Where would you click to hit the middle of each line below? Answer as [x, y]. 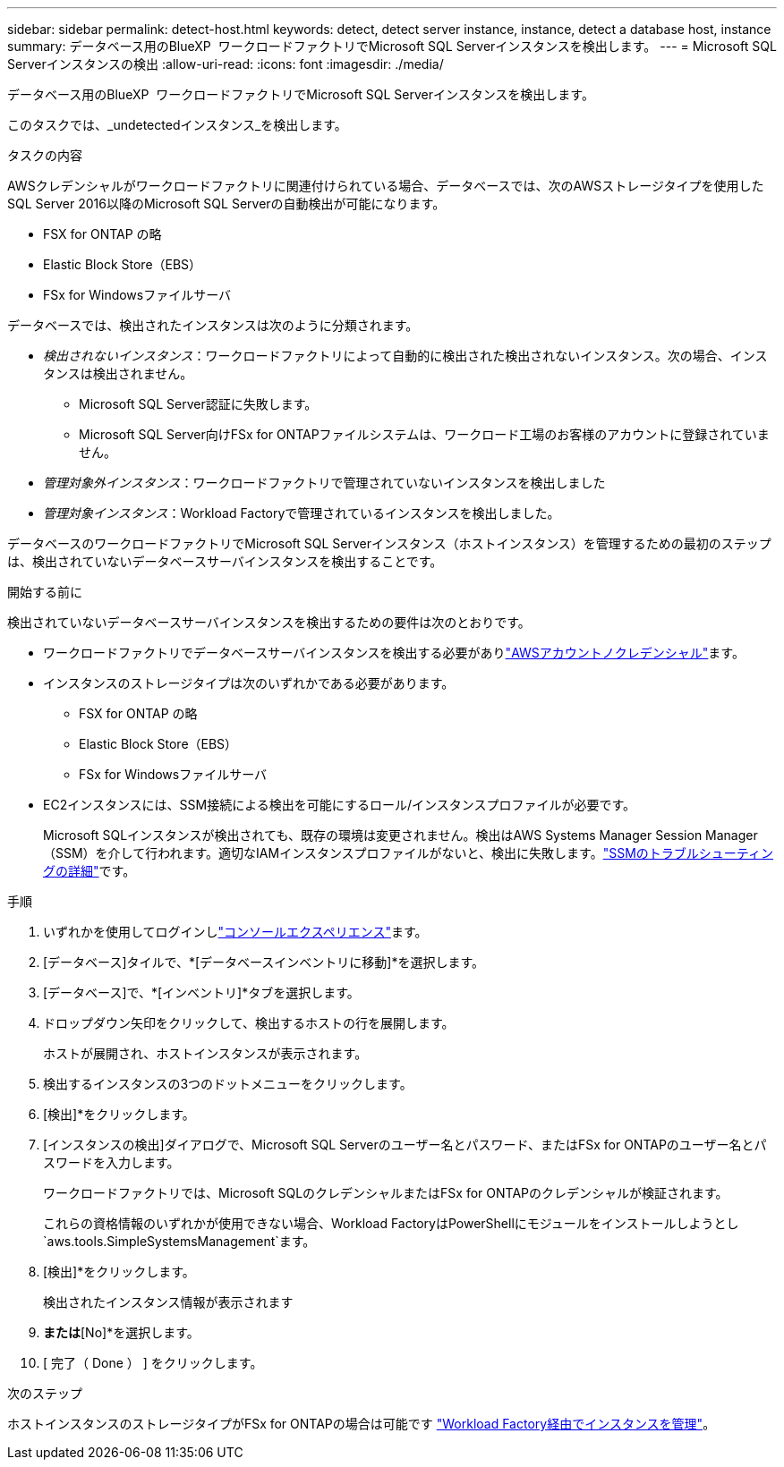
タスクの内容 [45, 155]
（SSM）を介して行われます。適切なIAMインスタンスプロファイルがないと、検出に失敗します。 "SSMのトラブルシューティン [408, 853]
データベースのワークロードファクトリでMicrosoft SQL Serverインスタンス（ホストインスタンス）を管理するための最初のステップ [389, 543]
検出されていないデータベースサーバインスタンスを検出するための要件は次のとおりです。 [269, 622]
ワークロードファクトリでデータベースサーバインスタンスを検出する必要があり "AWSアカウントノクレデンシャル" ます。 [394, 653]
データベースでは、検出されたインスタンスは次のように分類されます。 [213, 325]
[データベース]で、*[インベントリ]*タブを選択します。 [201, 992]
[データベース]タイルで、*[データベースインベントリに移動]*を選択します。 [264, 962]
